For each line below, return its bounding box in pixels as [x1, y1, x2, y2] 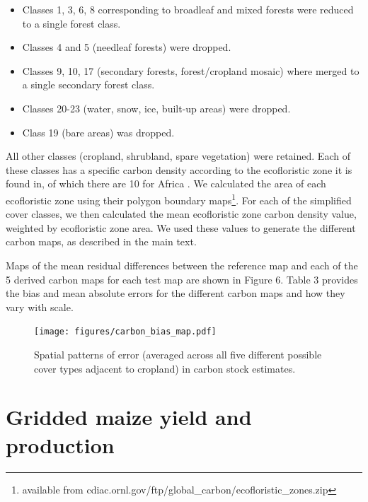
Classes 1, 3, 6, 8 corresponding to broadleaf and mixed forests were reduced [22, 2, 354, 16]
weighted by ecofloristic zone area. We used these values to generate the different [6, 220, 356, 235]
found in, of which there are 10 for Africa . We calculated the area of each [6, 176, 326, 191]
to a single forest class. [22, 16, 121, 30]
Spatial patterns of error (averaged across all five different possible [34, 347, 322, 361]
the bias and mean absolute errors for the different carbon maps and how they [6, 286, 345, 300]
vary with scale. [6, 299, 74, 314]
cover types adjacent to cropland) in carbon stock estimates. [34, 361, 296, 375]
